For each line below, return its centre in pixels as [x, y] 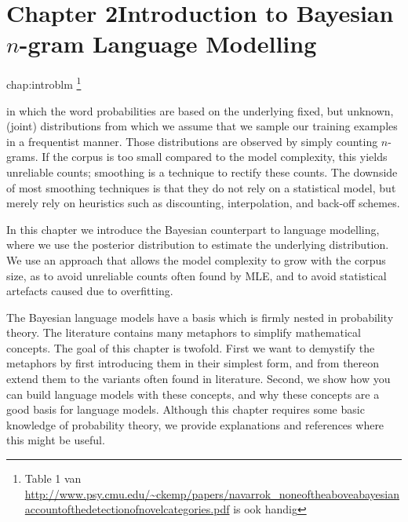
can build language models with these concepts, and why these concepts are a [193, 394]
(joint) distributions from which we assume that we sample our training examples [202, 126]
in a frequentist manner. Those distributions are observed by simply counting [192, 141]
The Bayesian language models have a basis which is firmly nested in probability [200, 317]
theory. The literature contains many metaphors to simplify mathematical [184, 332]
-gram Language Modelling [168, 44]
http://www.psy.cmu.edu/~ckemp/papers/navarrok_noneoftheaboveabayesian [212, 493]
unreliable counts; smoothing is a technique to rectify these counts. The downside [202, 172]
